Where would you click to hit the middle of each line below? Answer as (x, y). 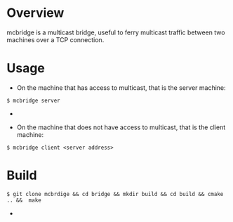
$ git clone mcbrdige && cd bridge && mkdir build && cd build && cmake (115, 194)
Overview (35, 13)
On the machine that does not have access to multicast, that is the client (121, 127)
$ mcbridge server (33, 100)
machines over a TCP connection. (55, 39)
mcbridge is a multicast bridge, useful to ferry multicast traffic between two (116, 32)
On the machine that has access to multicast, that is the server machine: (121, 87)
